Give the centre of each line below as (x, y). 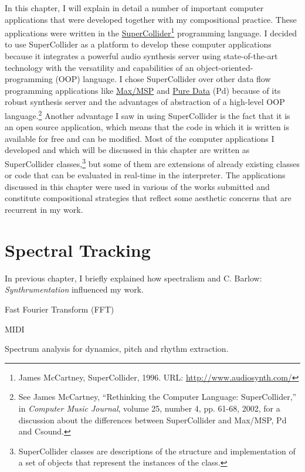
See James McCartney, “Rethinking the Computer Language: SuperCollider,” (157, 397)
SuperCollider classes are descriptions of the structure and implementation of (157, 451)
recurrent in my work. (44, 210)
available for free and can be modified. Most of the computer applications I (140, 138)
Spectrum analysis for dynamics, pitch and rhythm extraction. (117, 349)
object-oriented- (225, 67)
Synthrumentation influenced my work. (74, 289)
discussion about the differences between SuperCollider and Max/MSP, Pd (152, 420)
